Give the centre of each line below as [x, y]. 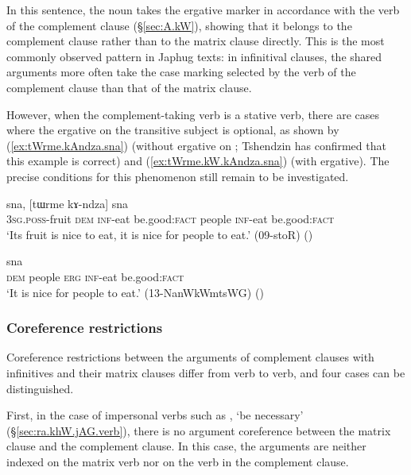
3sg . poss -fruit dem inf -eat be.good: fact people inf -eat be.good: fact [171, 219]
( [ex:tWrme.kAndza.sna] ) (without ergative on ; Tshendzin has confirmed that [196, 145]
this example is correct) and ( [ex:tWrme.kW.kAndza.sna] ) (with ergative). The [198, 161]
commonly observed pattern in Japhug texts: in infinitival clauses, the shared [194, 56]
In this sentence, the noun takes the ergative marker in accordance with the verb [203, 10]
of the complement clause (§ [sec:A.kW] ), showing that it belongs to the [179, 25]
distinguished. [40, 388]
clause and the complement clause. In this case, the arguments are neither [186, 446]
